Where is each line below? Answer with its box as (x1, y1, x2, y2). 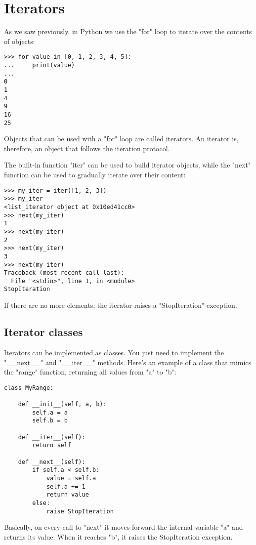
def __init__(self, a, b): (18, 401, 107, 408)
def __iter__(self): (18, 433, 85, 441)
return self (32, 442, 72, 449)
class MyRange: (4, 384, 54, 391)
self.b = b (32, 417, 68, 424)
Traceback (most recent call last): (4, 269, 125, 277)
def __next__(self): (18, 458, 85, 465)
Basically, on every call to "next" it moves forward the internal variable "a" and (4, 522, 243, 532)
